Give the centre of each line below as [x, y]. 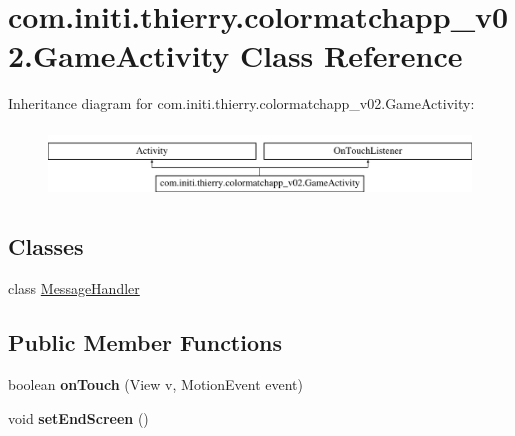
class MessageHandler [74, 288]
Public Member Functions [145, 342]
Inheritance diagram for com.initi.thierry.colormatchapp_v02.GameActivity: [241, 103]
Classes [46, 246]
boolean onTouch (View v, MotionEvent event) [155, 384]
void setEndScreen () [78, 417]
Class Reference [351, 55]
